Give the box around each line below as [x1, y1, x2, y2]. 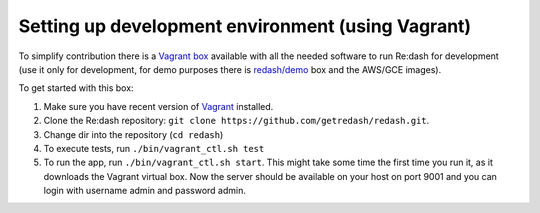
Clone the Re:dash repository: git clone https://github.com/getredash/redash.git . [43, 115, 430, 127]
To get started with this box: [18, 82, 134, 94]
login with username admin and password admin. [43, 185, 247, 197]
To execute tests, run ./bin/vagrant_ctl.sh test [43, 142, 265, 154]
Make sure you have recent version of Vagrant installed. [43, 100, 274, 112]
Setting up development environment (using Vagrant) [18, 15, 472, 37]
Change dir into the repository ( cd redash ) [43, 128, 224, 140]
